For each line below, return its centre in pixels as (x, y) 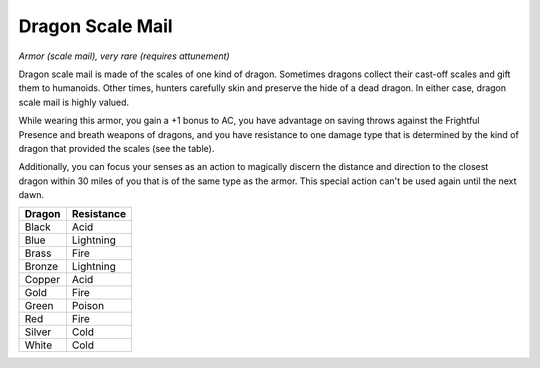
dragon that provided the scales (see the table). (116, 148)
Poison (88, 306)
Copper (42, 280)
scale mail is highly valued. (74, 102)
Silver (38, 332)
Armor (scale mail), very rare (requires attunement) (124, 56)
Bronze (41, 267)
